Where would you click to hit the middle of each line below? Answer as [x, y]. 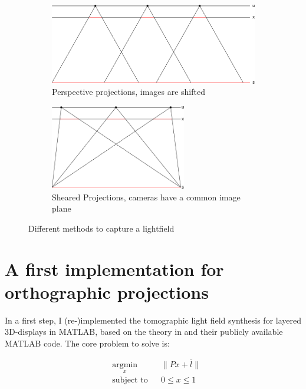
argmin [125, 365]
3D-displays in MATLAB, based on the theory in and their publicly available [144, 332]
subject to [130, 380]
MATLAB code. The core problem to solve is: [87, 343]
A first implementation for [114, 268]
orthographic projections [107, 291]
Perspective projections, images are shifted [129, 92]
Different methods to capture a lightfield [101, 228]
